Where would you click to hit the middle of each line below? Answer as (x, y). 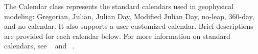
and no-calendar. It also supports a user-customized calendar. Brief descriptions (129, 26)
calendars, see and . (39, 46)
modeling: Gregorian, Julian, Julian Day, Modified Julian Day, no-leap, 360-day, (129, 16)
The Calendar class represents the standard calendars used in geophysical (119, 6)
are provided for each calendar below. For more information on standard (117, 36)
